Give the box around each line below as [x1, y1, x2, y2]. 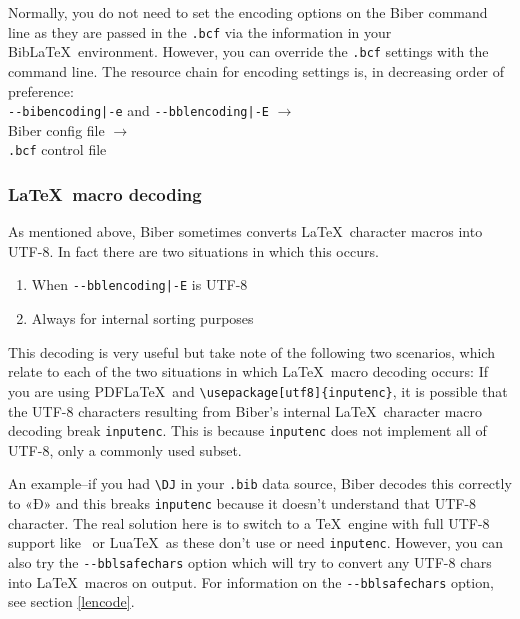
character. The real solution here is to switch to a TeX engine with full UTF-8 [8, 512, 490, 533]
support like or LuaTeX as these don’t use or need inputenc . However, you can [8, 532, 504, 553]
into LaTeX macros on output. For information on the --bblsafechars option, [8, 571, 494, 592]
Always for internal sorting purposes [31, 308, 254, 329]
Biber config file [8, 119, 105, 140]
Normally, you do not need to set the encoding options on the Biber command [8, 2, 488, 22]
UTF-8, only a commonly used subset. [8, 439, 242, 460]
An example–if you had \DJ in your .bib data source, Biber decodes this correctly [8, 473, 512, 494]
